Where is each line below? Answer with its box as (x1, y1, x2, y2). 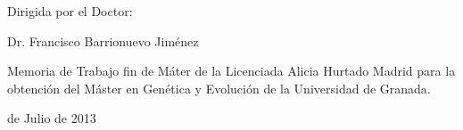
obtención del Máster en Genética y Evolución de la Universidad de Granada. (7, 78, 431, 97)
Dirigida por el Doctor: (7, 2, 133, 20)
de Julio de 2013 (7, 109, 96, 127)
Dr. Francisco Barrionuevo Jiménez (7, 31, 199, 50)
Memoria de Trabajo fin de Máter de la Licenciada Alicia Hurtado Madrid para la (7, 61, 456, 80)
